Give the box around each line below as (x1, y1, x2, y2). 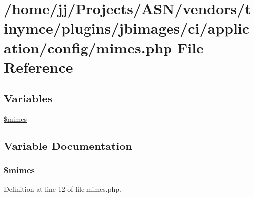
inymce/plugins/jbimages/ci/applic (4, 18, 250, 38)
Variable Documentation (4, 138, 132, 153)
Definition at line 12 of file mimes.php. (4, 183, 121, 194)
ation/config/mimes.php (4, 37, 172, 57)
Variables (4, 91, 53, 106)
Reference (4, 56, 73, 77)
